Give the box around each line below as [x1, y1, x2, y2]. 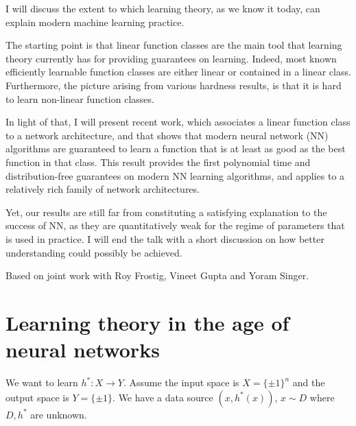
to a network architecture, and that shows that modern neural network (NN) [5, 128, 329, 142]
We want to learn [5, 375, 78, 389]
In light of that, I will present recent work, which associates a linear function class [5, 115, 351, 129]
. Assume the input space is [123, 375, 239, 389]
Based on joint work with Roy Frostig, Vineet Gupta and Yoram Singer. [5, 268, 309, 283]
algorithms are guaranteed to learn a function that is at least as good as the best [5, 141, 346, 156]
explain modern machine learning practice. [5, 14, 185, 29]
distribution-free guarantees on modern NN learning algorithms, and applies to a [5, 168, 345, 182]
